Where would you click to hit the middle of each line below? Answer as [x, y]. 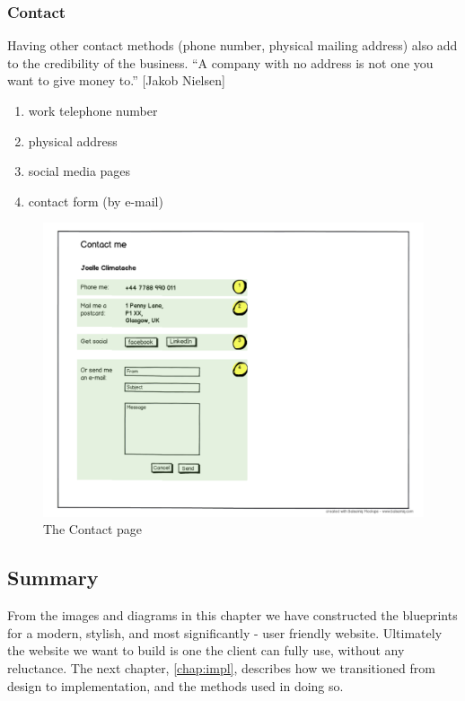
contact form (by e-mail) [96, 201]
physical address [73, 140]
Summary [53, 578]
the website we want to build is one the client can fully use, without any [206, 650]
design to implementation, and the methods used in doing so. [175, 685]
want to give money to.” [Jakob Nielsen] [116, 80]
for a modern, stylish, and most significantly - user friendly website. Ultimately [225, 632]
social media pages [79, 171]
